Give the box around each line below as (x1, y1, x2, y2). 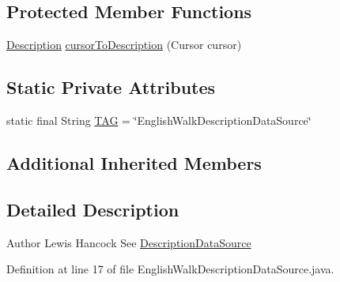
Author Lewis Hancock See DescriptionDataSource (6, 234, 251, 250)
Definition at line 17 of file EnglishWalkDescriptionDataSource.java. (6, 261, 334, 277)
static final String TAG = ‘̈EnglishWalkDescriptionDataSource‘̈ (6, 112, 312, 128)
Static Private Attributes (6, 75, 216, 100)
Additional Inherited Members (6, 150, 262, 175)
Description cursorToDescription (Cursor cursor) (6, 36, 242, 53)
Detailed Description (6, 197, 179, 221)
